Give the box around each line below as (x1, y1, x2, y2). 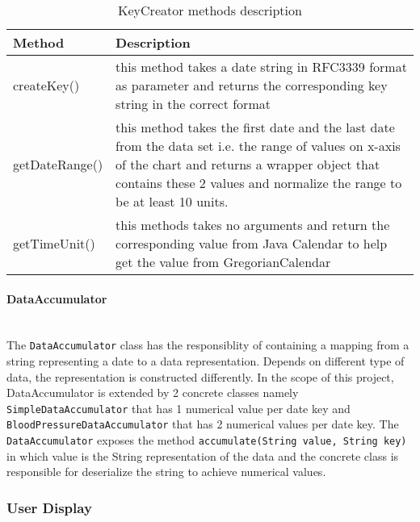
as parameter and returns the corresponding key (115, 76, 388, 94)
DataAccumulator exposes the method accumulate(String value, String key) (6, 432, 407, 449)
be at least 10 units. (115, 192, 229, 211)
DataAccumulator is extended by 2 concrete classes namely (6, 384, 299, 401)
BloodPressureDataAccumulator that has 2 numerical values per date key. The (6, 416, 399, 432)
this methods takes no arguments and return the (115, 215, 390, 234)
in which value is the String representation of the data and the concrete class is (6, 447, 399, 464)
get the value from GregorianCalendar (115, 253, 331, 271)
